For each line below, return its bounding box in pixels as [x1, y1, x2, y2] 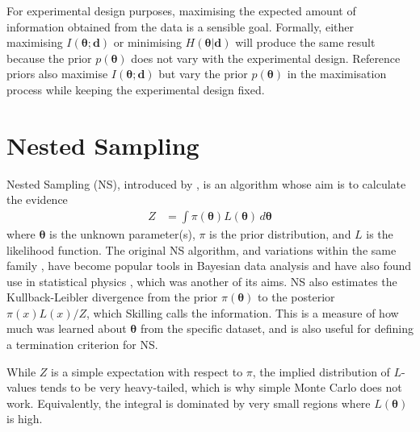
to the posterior [258, 289, 335, 305]
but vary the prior [158, 65, 248, 82]
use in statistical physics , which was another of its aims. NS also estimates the [6, 272, 397, 289]
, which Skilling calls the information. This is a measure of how [86, 304, 399, 321]
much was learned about [6, 320, 127, 337]
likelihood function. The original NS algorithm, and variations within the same [6, 241, 397, 258]
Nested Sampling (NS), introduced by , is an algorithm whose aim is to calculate [6, 175, 406, 192]
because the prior [6, 49, 92, 66]
